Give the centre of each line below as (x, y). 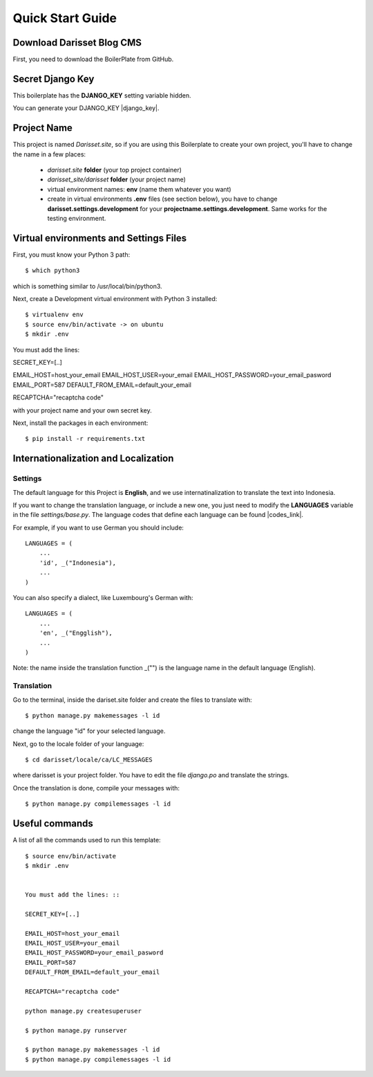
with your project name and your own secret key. (82, 410)
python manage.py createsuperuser (83, 1011)
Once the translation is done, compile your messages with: (96, 788)
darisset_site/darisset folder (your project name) (117, 179)
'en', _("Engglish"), (76, 633)
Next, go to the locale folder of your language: (78, 743)
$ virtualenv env (54, 315)
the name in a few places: (49, 154)
